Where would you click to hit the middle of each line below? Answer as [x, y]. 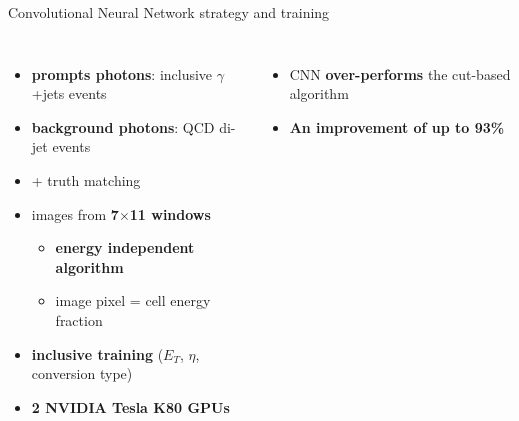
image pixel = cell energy [133, 300]
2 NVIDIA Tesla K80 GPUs [130, 406]
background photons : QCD [123, 126]
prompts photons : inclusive [122, 73]
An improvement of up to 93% [397, 126]
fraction [79, 319]
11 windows [170, 213]
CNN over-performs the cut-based [400, 73]
